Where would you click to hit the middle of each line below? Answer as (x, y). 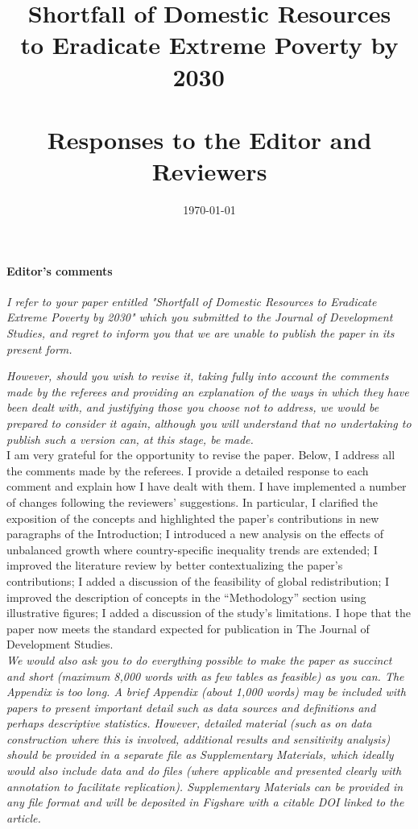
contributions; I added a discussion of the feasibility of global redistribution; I (198, 580)
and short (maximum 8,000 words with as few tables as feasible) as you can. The (205, 676)
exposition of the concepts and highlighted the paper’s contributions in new (193, 518)
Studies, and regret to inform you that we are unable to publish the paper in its (201, 333)
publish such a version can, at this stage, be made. (130, 439)
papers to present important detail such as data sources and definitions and (191, 707)
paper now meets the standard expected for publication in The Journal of (188, 628)
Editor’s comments (60, 270)
